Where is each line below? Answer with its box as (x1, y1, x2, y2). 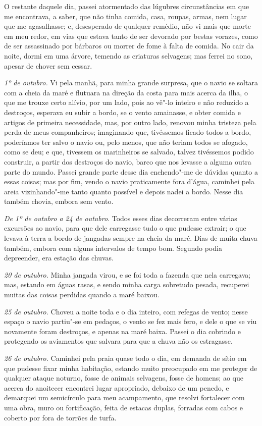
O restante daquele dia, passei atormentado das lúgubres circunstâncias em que (4, 1, 249, 11)
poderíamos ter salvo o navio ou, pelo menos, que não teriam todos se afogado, (4, 136, 248, 147)
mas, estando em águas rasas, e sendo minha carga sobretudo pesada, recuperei (4, 279, 249, 290)
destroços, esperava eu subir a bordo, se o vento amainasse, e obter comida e (4, 107, 241, 117)
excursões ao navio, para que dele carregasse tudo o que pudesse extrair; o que (4, 223, 246, 233)
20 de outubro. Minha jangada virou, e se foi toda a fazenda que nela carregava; (4, 269, 251, 280)
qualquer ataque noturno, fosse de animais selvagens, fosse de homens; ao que (4, 372, 243, 383)
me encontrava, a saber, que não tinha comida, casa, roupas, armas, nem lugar (4, 11, 247, 21)
